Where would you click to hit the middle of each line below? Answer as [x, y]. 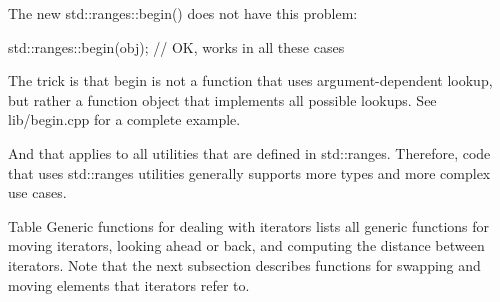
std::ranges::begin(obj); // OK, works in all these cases [176, 46]
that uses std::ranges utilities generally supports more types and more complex [249, 172]
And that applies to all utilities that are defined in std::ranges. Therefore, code [249, 152]
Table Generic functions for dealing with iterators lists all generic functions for [249, 225]
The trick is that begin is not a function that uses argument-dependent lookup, [250, 80]
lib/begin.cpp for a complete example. [124, 119]
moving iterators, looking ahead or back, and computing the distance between [246, 245]
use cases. [37, 192]
